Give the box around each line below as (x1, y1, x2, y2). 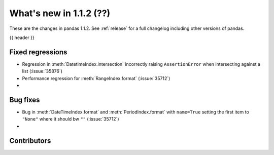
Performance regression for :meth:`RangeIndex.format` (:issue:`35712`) (22, 75, 170, 81)
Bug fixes (9, 95, 40, 104)
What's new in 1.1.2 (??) (9, 8, 111, 19)
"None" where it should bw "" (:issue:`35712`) (22, 116, 119, 122)
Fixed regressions (9, 48, 67, 56)
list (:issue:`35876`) (22, 68, 63, 74)
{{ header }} (9, 34, 35, 41)
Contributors (9, 136, 51, 145)
